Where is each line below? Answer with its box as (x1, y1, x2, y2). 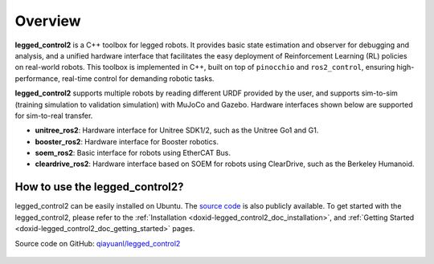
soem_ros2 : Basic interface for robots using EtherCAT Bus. (35, 148, 231, 158)
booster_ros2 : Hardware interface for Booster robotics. (35, 136, 219, 146)
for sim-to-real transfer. (14, 111, 93, 120)
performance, (14, 73, 60, 83)
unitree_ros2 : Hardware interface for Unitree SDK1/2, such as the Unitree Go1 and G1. (35, 125, 319, 136)
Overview (14, 12, 81, 30)
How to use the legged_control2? (14, 181, 184, 194)
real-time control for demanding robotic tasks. (61, 73, 215, 83)
